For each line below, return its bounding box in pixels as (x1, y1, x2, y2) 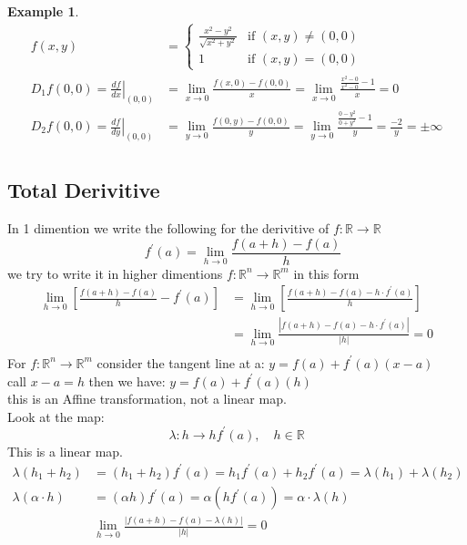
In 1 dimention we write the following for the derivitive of (7, 219, 330, 238)
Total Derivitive (7, 176, 160, 204)
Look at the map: (7, 406, 105, 426)
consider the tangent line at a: (96, 353, 265, 372)
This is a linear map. (7, 441, 123, 460)
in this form (293, 263, 360, 283)
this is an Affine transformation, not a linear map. (7, 389, 287, 408)
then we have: (88, 371, 166, 390)
